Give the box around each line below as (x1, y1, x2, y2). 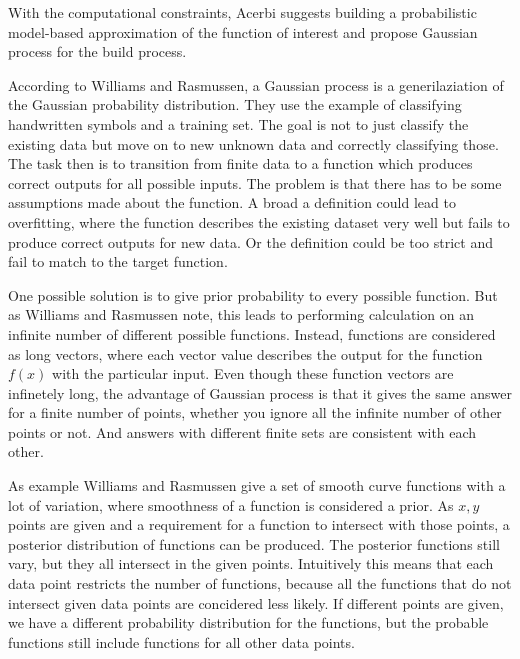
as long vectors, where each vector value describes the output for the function (8, 343, 483, 364)
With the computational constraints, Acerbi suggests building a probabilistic (8, 2, 477, 22)
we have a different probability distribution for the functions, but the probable (8, 612, 489, 633)
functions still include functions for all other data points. (8, 631, 355, 652)
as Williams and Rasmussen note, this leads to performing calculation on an (8, 304, 474, 325)
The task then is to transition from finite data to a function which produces (8, 153, 473, 174)
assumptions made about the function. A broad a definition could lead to (8, 192, 456, 213)
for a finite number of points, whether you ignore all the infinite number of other (8, 402, 502, 423)
